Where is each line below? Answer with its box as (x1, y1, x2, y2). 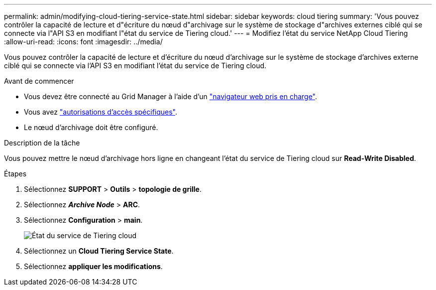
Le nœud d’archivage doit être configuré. (24, 123, 158, 132)
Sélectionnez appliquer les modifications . (24, 262, 163, 271)
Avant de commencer (4, 77, 74, 85)
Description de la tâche (4, 139, 80, 147)
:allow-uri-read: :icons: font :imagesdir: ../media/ (4, 37, 163, 46)
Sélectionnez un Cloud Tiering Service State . (24, 247, 174, 255)
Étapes (4, 169, 27, 178)
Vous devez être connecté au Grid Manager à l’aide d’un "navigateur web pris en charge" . (24, 92, 318, 101)
